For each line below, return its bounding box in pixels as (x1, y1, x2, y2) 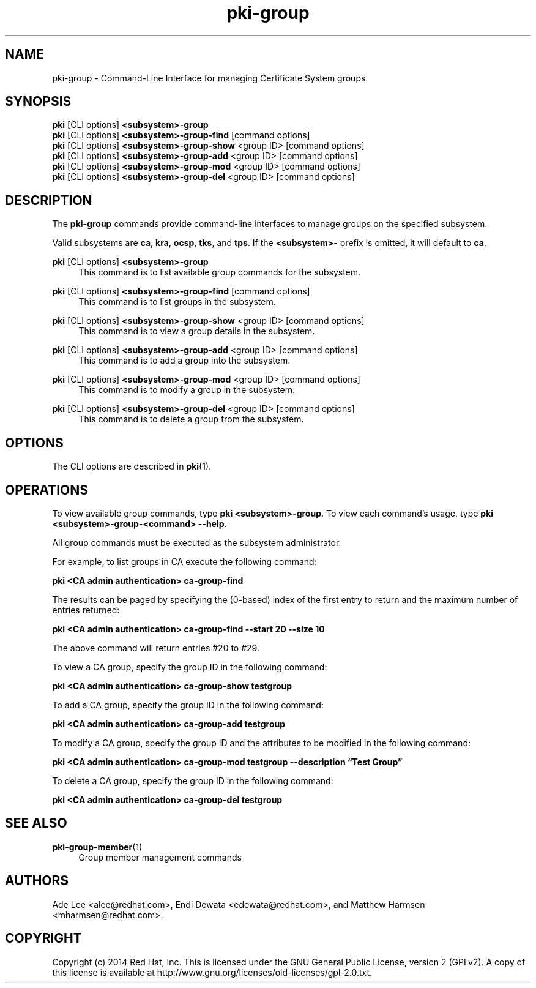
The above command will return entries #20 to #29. (52, 642, 259, 653)
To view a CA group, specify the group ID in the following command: (52, 661, 327, 672)
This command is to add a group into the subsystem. (78, 355, 291, 366)
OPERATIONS (5, 482, 88, 498)
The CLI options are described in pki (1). (52, 461, 212, 472)
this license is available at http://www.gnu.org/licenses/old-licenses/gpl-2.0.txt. (52, 967, 373, 978)
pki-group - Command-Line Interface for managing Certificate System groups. (52, 72, 368, 83)
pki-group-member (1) (52, 841, 143, 852)
